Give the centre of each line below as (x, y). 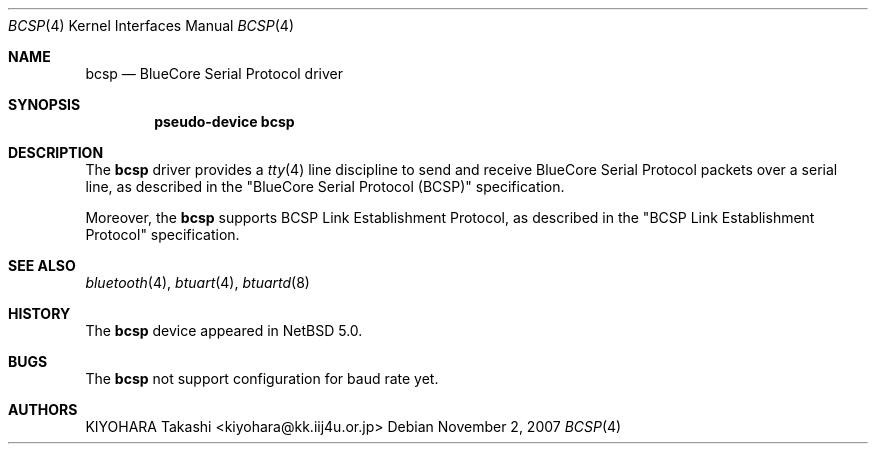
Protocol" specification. (162, 234)
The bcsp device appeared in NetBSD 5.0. (224, 330)
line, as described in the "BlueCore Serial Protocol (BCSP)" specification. (325, 186)
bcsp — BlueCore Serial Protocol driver (214, 73)
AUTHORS (43, 409)
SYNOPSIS (44, 104)
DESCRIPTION (56, 152)
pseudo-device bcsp (224, 121)
